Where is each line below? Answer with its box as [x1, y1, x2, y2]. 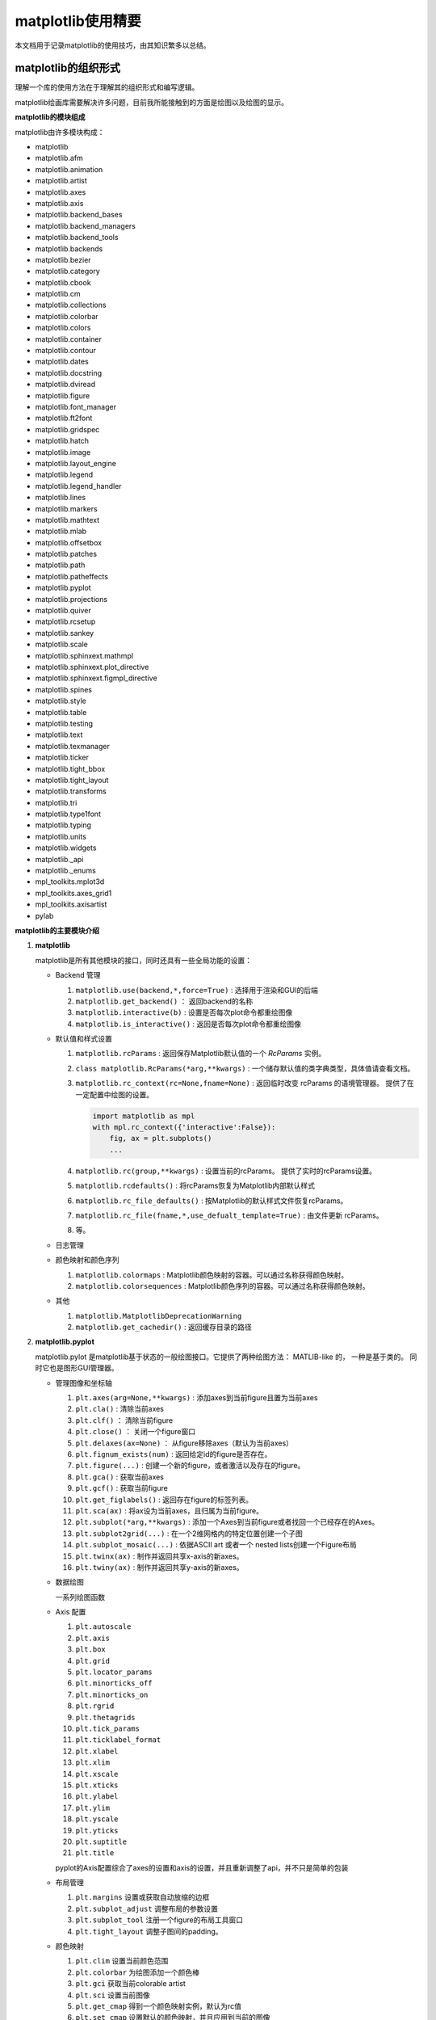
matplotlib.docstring [35, 368, 103, 377]
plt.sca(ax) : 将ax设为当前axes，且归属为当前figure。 [75, 1505, 264, 1515]
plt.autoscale [75, 1622, 132, 1631]
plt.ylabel [75, 1792, 119, 1801]
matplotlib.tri [35, 797, 78, 807]
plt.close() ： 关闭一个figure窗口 [75, 1427, 196, 1437]
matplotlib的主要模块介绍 [15, 925, 100, 935]
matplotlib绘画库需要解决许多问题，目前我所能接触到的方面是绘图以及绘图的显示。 [15, 97, 288, 107]
